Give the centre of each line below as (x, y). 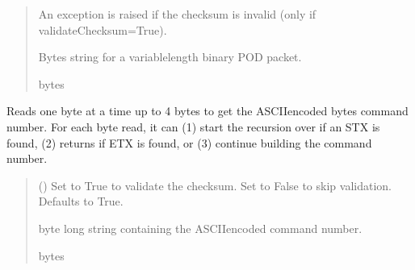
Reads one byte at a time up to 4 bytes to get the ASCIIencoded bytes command (207, 111)
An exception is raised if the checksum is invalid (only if (177, 14)
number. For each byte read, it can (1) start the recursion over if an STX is (193, 126)
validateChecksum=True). (103, 29)
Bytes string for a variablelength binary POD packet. (170, 57)
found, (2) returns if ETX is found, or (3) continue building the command (189, 142)
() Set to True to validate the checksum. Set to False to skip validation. (215, 185)
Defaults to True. (81, 201)
